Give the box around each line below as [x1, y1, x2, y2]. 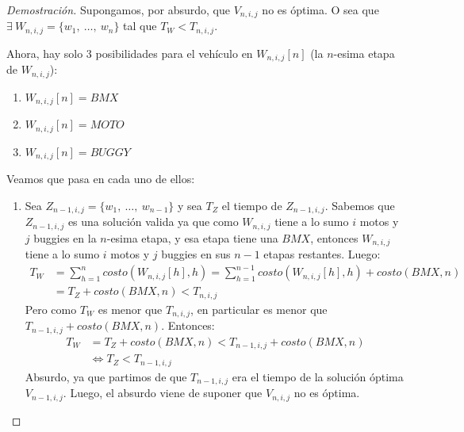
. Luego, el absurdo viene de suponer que [63, 384, 263, 401]
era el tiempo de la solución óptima [232, 368, 404, 384]
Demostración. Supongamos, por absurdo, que [6, 2, 230, 17]
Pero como [25, 300, 77, 317]
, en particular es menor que [190, 300, 328, 317]
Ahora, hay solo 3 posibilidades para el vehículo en [6, 44, 253, 61]
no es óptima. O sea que [262, 2, 379, 17]
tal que [123, 17, 157, 34]
